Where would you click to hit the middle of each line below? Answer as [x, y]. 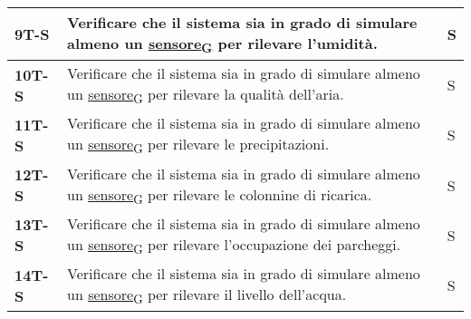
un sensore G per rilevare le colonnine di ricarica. [220, 195]
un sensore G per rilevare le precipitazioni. [198, 145]
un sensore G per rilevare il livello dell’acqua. [207, 295]
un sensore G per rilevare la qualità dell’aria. [206, 96]
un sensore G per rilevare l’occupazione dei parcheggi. [234, 245]
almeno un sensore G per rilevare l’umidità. [222, 45]
